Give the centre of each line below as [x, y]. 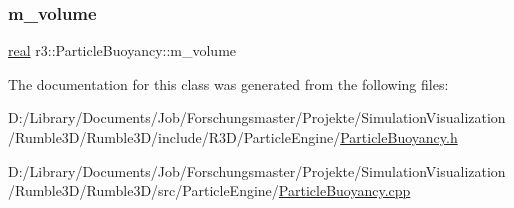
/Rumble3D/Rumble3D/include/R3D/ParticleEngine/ [174, 137]
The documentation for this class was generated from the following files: [228, 83]
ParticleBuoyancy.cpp [344, 190]
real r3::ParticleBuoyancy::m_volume [122, 50]
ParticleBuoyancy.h [399, 137]
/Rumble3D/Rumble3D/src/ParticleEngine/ [143, 190]
